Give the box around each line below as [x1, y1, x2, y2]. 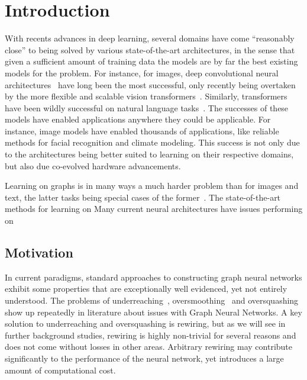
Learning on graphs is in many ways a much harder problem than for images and [5, 179, 299, 192]
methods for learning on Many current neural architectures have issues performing [5, 202, 303, 215]
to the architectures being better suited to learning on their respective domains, [5, 148, 294, 160]
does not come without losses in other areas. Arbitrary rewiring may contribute [5, 340, 293, 353]
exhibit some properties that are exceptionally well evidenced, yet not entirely [5, 282, 287, 295]
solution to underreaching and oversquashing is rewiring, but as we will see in [5, 317, 286, 330]
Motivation [5, 243, 73, 262]
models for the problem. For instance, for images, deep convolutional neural [5, 66, 279, 79]
